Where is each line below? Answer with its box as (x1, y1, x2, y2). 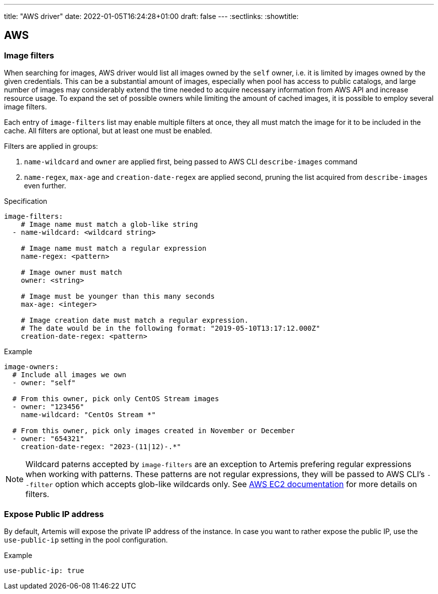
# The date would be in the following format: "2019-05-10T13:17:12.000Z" (20, 324, 320, 333)
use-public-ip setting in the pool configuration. (4, 535, 168, 544)
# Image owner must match (20, 268, 122, 277)
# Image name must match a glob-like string (20, 220, 198, 229)
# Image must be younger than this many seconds (20, 292, 215, 301)
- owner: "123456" (12, 403, 84, 411)
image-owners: (4, 363, 59, 371)
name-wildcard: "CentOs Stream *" (20, 411, 156, 419)
